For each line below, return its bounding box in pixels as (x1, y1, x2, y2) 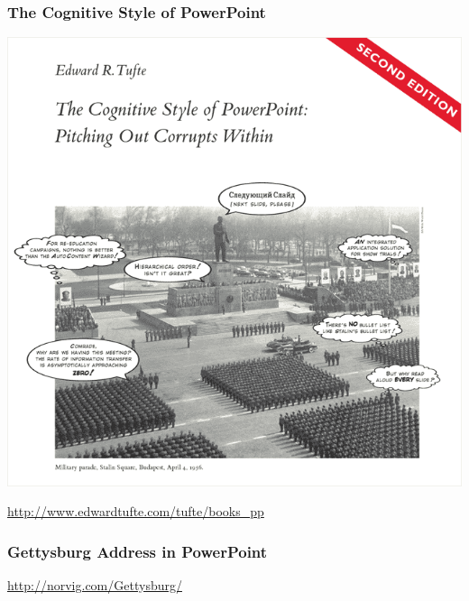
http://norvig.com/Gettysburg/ (7, 575, 182, 594)
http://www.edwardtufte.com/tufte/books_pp (7, 502, 264, 521)
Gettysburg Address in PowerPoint (7, 540, 268, 562)
